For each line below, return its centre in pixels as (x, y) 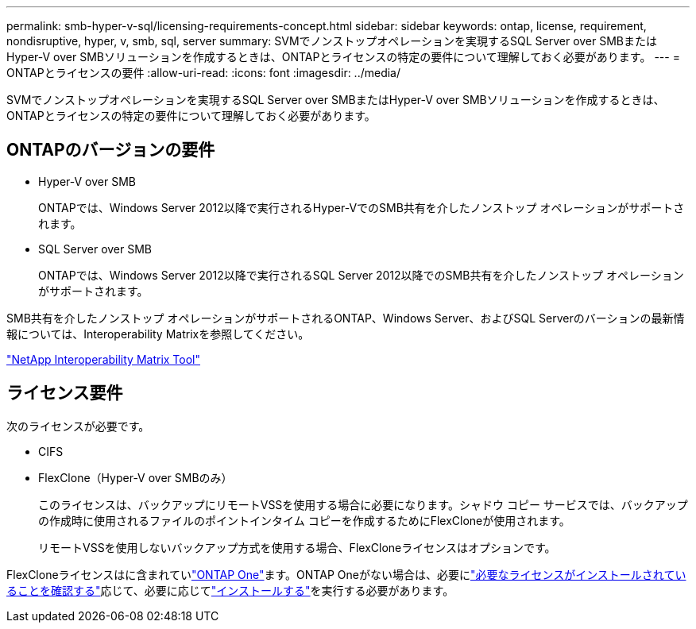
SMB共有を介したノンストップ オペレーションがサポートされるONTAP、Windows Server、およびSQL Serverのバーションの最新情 (346, 318)
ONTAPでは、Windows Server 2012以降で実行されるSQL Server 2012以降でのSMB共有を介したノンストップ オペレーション (361, 275)
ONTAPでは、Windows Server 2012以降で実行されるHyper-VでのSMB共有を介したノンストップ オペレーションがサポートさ (362, 207)
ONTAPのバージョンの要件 (111, 150)
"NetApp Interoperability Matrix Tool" (104, 359)
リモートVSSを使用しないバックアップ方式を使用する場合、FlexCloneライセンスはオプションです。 (297, 547)
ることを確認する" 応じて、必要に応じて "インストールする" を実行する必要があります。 (230, 590)
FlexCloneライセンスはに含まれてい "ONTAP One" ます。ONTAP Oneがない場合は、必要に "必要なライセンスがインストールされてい (346, 574)
